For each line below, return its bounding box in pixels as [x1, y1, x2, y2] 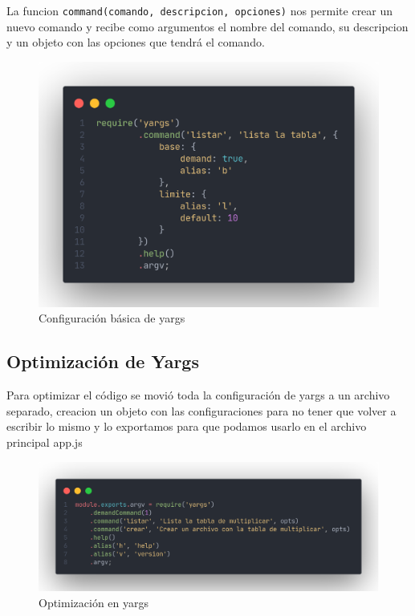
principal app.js [6, 434, 83, 450]
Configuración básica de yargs [39, 310, 185, 326]
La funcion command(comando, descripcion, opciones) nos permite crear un [6, 2, 393, 18]
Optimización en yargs [39, 594, 149, 611]
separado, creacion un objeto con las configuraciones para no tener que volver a [6, 402, 397, 419]
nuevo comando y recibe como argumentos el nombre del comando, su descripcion [6, 18, 409, 34]
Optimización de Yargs [6, 349, 199, 374]
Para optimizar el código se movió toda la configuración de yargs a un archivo [6, 387, 390, 403]
